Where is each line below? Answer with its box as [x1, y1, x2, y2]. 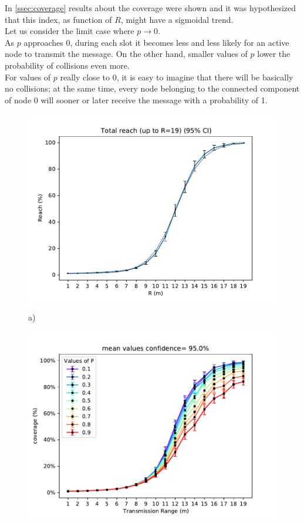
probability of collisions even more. [5, 59, 130, 71]
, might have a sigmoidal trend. [120, 13, 234, 25]
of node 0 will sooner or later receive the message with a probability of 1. [5, 93, 268, 106]
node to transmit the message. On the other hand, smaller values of [5, 48, 248, 60]
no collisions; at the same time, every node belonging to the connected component [5, 82, 300, 95]
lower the [257, 48, 291, 60]
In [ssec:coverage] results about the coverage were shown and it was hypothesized [5, 2, 296, 14]
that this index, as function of [5, 13, 112, 25]
